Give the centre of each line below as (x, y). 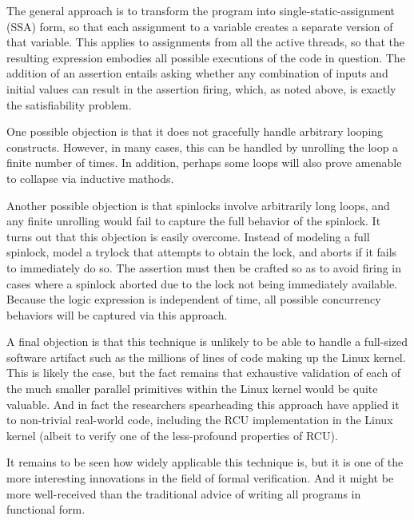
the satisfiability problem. (69, 104)
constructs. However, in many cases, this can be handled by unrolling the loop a (203, 147)
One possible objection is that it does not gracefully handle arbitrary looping (195, 131)
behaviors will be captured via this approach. (117, 314)
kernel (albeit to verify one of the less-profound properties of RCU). (172, 435)
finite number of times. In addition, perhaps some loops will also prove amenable (204, 163)
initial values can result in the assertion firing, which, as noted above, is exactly (201, 88)
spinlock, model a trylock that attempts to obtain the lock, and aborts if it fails (202, 252)
